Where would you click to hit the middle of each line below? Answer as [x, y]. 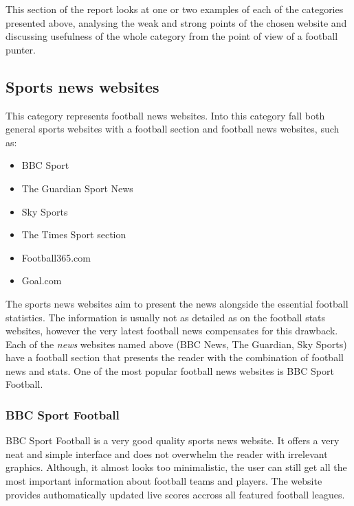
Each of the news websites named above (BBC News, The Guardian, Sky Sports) [176, 344]
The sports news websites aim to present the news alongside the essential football [177, 303]
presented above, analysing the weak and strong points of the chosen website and [176, 22]
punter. [21, 49]
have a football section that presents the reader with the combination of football [175, 357]
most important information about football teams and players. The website [164, 481]
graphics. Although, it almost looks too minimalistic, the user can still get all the [176, 467]
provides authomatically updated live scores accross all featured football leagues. [175, 494]
